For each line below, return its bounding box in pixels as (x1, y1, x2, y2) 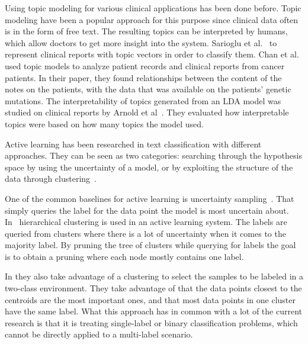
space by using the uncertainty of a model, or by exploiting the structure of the (5, 160, 293, 173)
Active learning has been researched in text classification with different (5, 137, 262, 150)
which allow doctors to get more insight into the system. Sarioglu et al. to (5, 36, 277, 49)
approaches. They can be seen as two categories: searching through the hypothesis (5, 149, 302, 162)
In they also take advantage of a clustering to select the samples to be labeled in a (5, 270, 303, 282)
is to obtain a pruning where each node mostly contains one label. (5, 250, 244, 262)
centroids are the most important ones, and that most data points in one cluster (5, 293, 296, 306)
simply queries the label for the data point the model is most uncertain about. (5, 204, 289, 216)
